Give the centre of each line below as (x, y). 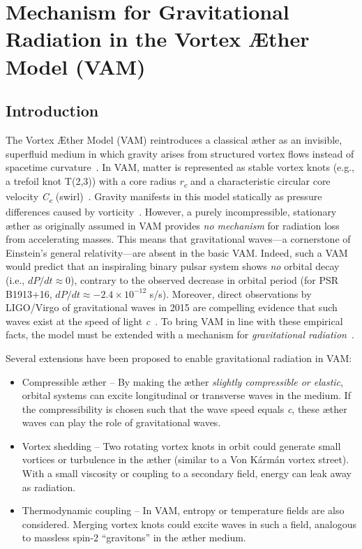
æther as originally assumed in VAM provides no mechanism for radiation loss (173, 225)
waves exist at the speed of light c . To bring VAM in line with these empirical (174, 321)
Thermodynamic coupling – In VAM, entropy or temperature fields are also (183, 510)
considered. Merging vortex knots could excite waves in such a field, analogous (189, 524)
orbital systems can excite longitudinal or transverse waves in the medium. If (186, 395)
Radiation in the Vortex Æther (158, 39)
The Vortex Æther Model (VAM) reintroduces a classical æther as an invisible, (174, 139)
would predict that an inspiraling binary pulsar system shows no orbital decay (173, 266)
